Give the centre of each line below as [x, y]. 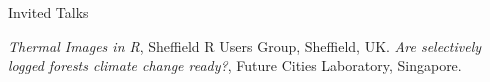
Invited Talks [48, 12]
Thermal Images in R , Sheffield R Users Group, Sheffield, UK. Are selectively [245, 45]
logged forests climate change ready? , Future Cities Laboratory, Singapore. [235, 65]
